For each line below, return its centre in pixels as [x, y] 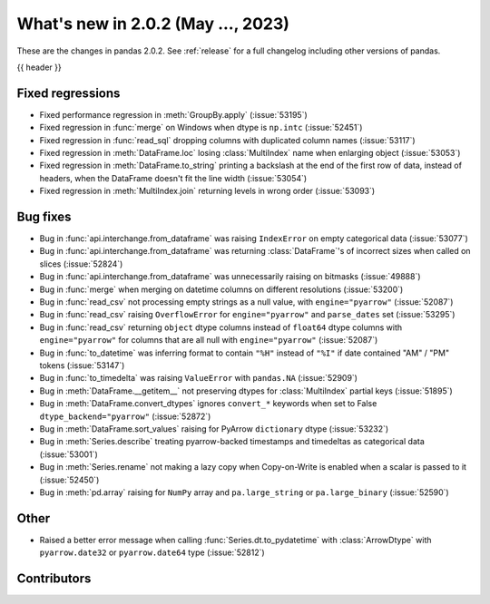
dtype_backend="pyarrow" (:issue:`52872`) [125, 416]
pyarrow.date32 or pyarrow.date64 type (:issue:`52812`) [152, 552]
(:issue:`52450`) [69, 480]
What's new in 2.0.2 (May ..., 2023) [153, 24]
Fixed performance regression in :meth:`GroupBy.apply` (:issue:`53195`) [173, 114]
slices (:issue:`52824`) [81, 264]
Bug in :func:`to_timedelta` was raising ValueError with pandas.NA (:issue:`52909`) [199, 378]
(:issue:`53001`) [69, 454]
